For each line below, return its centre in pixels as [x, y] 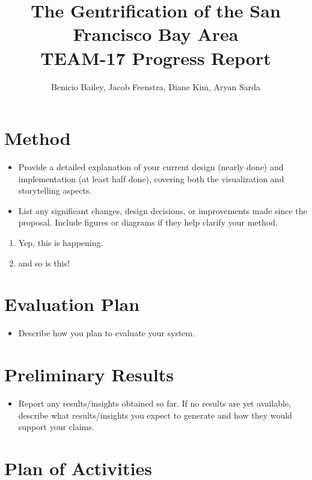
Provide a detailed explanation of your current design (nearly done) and [151, 167]
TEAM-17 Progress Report [156, 57]
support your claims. [56, 427]
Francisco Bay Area [156, 34]
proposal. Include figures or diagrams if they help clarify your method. [148, 222]
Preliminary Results [89, 374]
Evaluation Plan [72, 304]
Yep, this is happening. [61, 242]
